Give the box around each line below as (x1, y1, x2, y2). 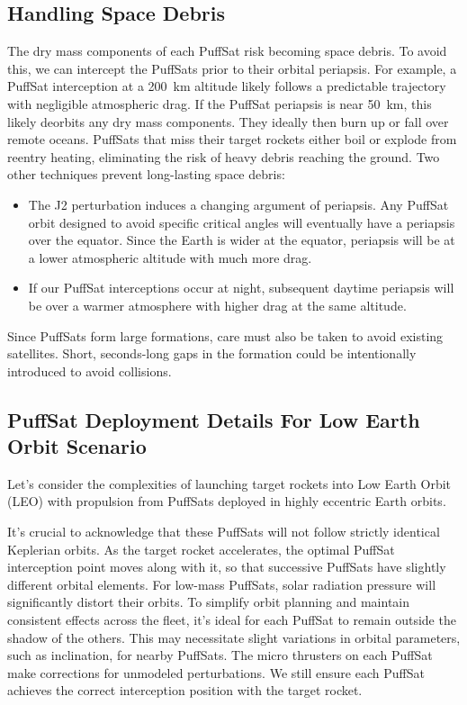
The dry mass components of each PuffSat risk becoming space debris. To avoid (7, 41, 447, 60)
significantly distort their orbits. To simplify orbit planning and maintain (7, 592, 410, 611)
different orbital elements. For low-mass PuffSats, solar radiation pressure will (7, 574, 436, 593)
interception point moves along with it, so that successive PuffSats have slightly (7, 557, 446, 576)
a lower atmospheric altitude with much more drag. (28, 248, 312, 267)
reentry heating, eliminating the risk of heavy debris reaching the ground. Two (7, 147, 440, 166)
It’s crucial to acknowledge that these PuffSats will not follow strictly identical (7, 522, 440, 541)
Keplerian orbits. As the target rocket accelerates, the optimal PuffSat (7, 539, 395, 558)
